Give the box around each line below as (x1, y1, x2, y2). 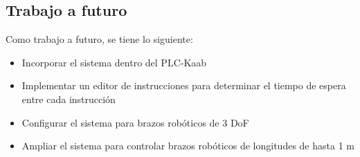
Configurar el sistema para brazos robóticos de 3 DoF (21, 115, 249, 129)
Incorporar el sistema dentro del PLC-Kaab (21, 55, 207, 69)
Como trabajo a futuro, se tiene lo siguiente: (6, 32, 193, 46)
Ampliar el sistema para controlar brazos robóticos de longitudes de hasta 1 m (21, 138, 354, 153)
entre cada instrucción (21, 91, 116, 106)
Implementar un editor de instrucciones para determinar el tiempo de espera (21, 78, 346, 93)
